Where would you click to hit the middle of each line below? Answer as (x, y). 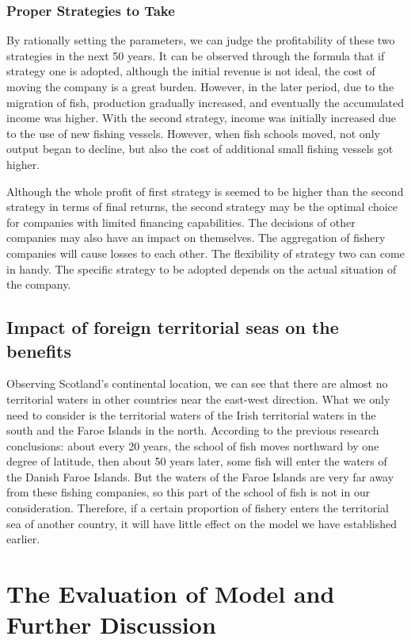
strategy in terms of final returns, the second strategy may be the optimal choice (202, 207)
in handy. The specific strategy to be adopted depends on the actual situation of (202, 268)
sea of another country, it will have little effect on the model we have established (202, 523)
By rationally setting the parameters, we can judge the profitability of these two (201, 40)
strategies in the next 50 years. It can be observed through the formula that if (196, 55)
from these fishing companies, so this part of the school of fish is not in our (188, 492)
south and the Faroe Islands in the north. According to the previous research (193, 430)
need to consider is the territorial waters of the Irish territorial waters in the (191, 414)
